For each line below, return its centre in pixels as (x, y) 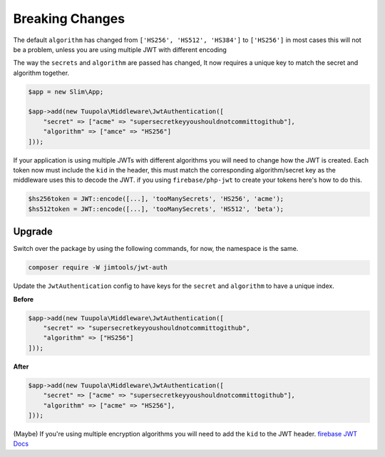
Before (24, 299)
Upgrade (33, 232)
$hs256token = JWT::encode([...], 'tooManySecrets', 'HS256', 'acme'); (156, 199)
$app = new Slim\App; (66, 92)
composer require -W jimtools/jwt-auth (98, 268)
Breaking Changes (69, 19)
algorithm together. (41, 73)
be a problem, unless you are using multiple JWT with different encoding (120, 49)
